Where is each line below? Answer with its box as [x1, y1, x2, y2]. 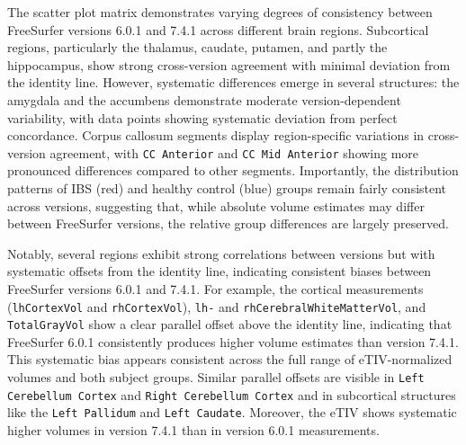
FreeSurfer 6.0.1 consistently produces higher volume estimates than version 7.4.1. [7, 332, 459, 351]
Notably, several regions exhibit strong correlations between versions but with [7, 244, 435, 263]
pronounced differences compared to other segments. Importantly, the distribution [7, 161, 459, 180]
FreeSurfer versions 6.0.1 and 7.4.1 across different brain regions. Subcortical [7, 20, 429, 39]
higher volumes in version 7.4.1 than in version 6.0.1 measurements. [7, 421, 380, 440]
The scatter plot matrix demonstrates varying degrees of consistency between [7, 3, 433, 21]
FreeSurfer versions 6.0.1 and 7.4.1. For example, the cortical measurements [7, 279, 424, 298]
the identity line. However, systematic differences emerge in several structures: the [7, 73, 460, 92]
